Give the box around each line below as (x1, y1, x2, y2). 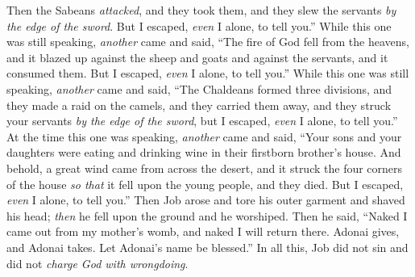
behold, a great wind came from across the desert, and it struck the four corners (6, 159, 403, 176)
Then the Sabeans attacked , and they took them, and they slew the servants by (6, 2, 396, 18)
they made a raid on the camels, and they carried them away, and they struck (6, 96, 392, 113)
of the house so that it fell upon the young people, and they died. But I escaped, (6, 175, 404, 192)
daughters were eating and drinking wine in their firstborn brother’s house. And (6, 144, 401, 161)
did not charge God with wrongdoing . (6, 254, 189, 271)
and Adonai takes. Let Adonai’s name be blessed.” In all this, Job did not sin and (6, 238, 409, 255)
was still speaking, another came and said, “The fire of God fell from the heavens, (6, 33, 409, 50)
